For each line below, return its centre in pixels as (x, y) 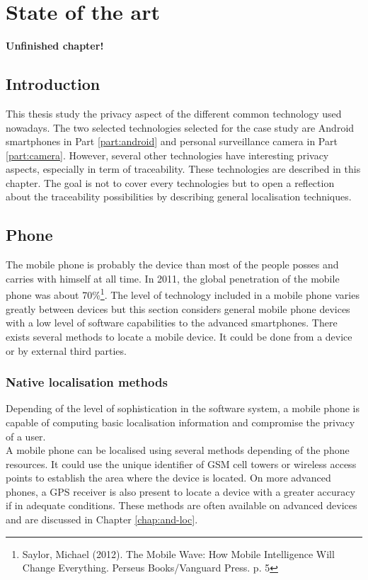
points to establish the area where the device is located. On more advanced (168, 478)
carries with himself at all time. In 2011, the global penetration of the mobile (173, 278)
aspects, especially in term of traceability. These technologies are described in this (183, 169)
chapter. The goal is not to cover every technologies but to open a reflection (170, 182)
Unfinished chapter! (55, 46)
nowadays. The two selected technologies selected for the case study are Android (180, 127)
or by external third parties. (66, 350)
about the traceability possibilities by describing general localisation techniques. (179, 197)
